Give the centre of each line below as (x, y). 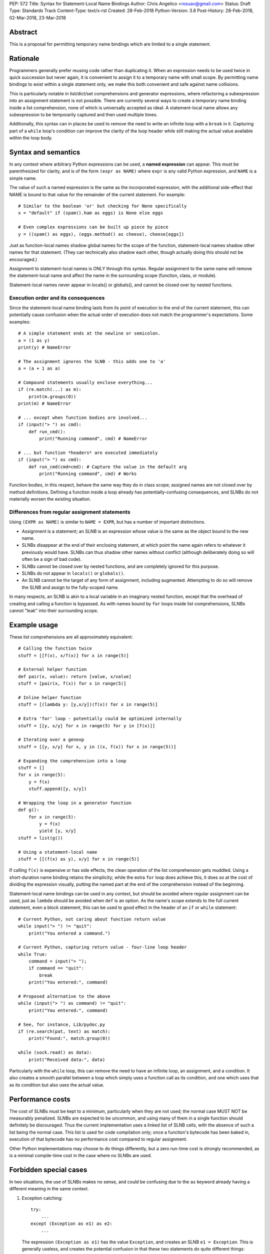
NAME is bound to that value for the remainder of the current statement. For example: (97, 194)
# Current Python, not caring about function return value (92, 919)
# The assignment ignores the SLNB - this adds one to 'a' (92, 361)
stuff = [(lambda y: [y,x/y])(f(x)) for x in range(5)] (88, 704)
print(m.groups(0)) (52, 397)
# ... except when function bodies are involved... (83, 417)
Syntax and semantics (45, 152)
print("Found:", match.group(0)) (69, 1039)
